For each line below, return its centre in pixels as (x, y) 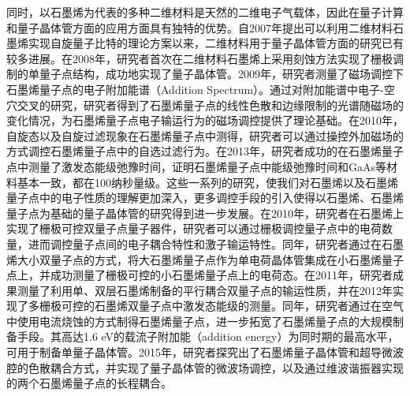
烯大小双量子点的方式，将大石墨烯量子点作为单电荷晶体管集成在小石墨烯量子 (205, 259)
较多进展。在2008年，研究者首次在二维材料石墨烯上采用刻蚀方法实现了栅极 (199, 58)
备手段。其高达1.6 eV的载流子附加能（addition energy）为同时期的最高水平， (203, 336)
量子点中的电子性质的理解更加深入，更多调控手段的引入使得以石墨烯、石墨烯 (205, 198)
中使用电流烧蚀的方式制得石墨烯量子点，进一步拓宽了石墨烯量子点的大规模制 (205, 321)
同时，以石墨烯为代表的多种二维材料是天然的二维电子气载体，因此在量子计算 (205, 12)
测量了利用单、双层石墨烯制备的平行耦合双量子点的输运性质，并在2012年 (205, 290)
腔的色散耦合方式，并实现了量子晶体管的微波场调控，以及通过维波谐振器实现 (205, 367)
